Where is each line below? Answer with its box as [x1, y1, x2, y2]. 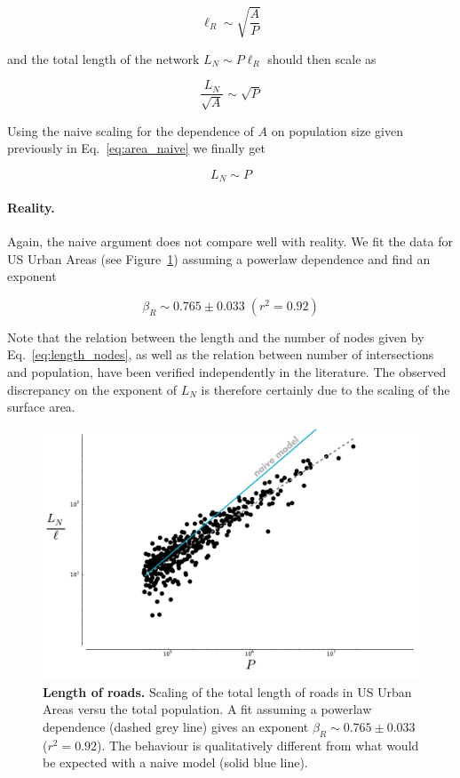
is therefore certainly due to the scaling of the [201, 380, 450, 398]
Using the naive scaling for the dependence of [7, 121, 254, 140]
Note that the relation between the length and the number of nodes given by [7, 327, 424, 346]
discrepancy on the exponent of [7, 380, 178, 398]
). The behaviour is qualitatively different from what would [97, 735, 419, 754]
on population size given [271, 121, 403, 140]
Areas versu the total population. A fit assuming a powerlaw [43, 700, 372, 718]
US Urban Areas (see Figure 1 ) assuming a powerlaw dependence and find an [7, 249, 431, 268]
